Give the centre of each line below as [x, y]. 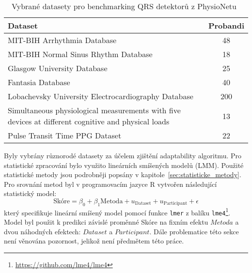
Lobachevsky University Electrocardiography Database [101, 96]
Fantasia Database [39, 82]
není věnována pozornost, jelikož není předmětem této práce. [94, 241]
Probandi [226, 25]
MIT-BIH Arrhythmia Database [62, 40]
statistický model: [30, 193]
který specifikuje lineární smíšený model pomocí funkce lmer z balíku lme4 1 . [117, 212]
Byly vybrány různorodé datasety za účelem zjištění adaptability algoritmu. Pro [123, 155]
